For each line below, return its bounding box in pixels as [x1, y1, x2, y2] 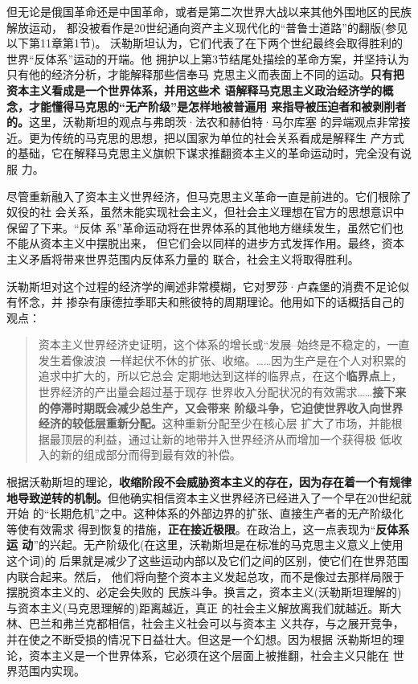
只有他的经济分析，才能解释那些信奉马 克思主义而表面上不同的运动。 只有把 [6, 66, 404, 83]
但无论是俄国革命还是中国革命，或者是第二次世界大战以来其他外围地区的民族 [6, 3, 412, 19]
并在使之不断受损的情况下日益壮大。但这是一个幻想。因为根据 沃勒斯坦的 [6, 630, 393, 647]
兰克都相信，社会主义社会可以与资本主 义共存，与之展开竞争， [73, 615, 404, 632]
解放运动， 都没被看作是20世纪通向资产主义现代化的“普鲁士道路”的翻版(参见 [6, 18, 408, 35]
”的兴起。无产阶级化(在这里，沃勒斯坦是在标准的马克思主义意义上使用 [33, 536, 404, 553]
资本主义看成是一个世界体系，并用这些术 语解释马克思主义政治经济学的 [6, 81, 383, 98]
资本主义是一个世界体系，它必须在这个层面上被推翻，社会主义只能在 [28, 646, 389, 663]
